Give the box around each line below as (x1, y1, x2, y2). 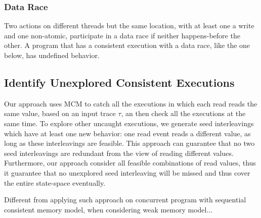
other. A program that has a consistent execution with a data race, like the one (4, 40, 250, 50)
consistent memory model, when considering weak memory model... (4, 204, 213, 214)
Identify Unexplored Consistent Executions (4, 74, 235, 90)
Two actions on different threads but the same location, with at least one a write (4, 20, 254, 31)
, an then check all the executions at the (121, 108, 246, 119)
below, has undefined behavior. (4, 50, 100, 60)
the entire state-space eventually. (4, 177, 106, 188)
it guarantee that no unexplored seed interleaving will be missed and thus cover (4, 167, 250, 178)
